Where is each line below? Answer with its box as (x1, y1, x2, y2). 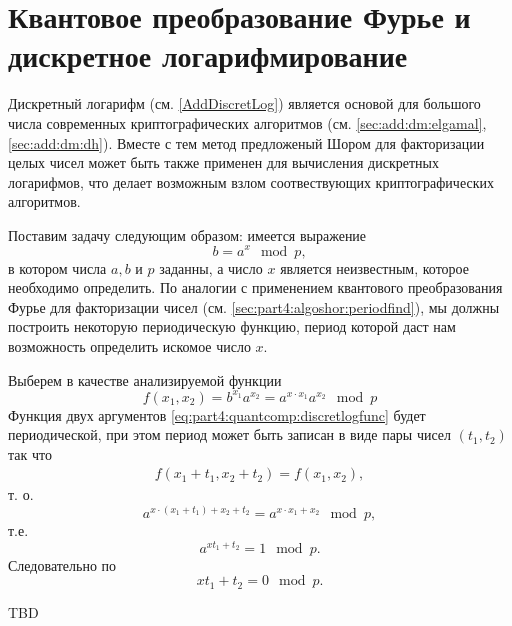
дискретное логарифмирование (8, 35, 408, 76)
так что (8, 443, 52, 464)
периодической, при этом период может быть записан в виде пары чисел (8, 424, 452, 445)
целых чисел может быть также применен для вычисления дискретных (8, 152, 439, 173)
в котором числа (8, 257, 107, 278)
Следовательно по (8, 554, 117, 575)
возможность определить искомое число (8, 335, 251, 356)
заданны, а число (159, 257, 263, 278)
